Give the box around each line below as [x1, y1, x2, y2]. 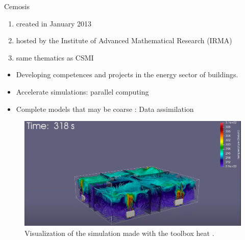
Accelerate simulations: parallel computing [16, 86, 149, 97]
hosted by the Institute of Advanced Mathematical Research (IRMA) [16, 35, 232, 46]
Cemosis [4, 1, 30, 11]
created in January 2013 [16, 18, 92, 28]
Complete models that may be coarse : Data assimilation [16, 103, 194, 114]
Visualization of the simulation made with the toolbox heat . [24, 228, 214, 238]
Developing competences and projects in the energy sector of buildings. [16, 69, 238, 80]
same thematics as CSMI [16, 52, 94, 63]
